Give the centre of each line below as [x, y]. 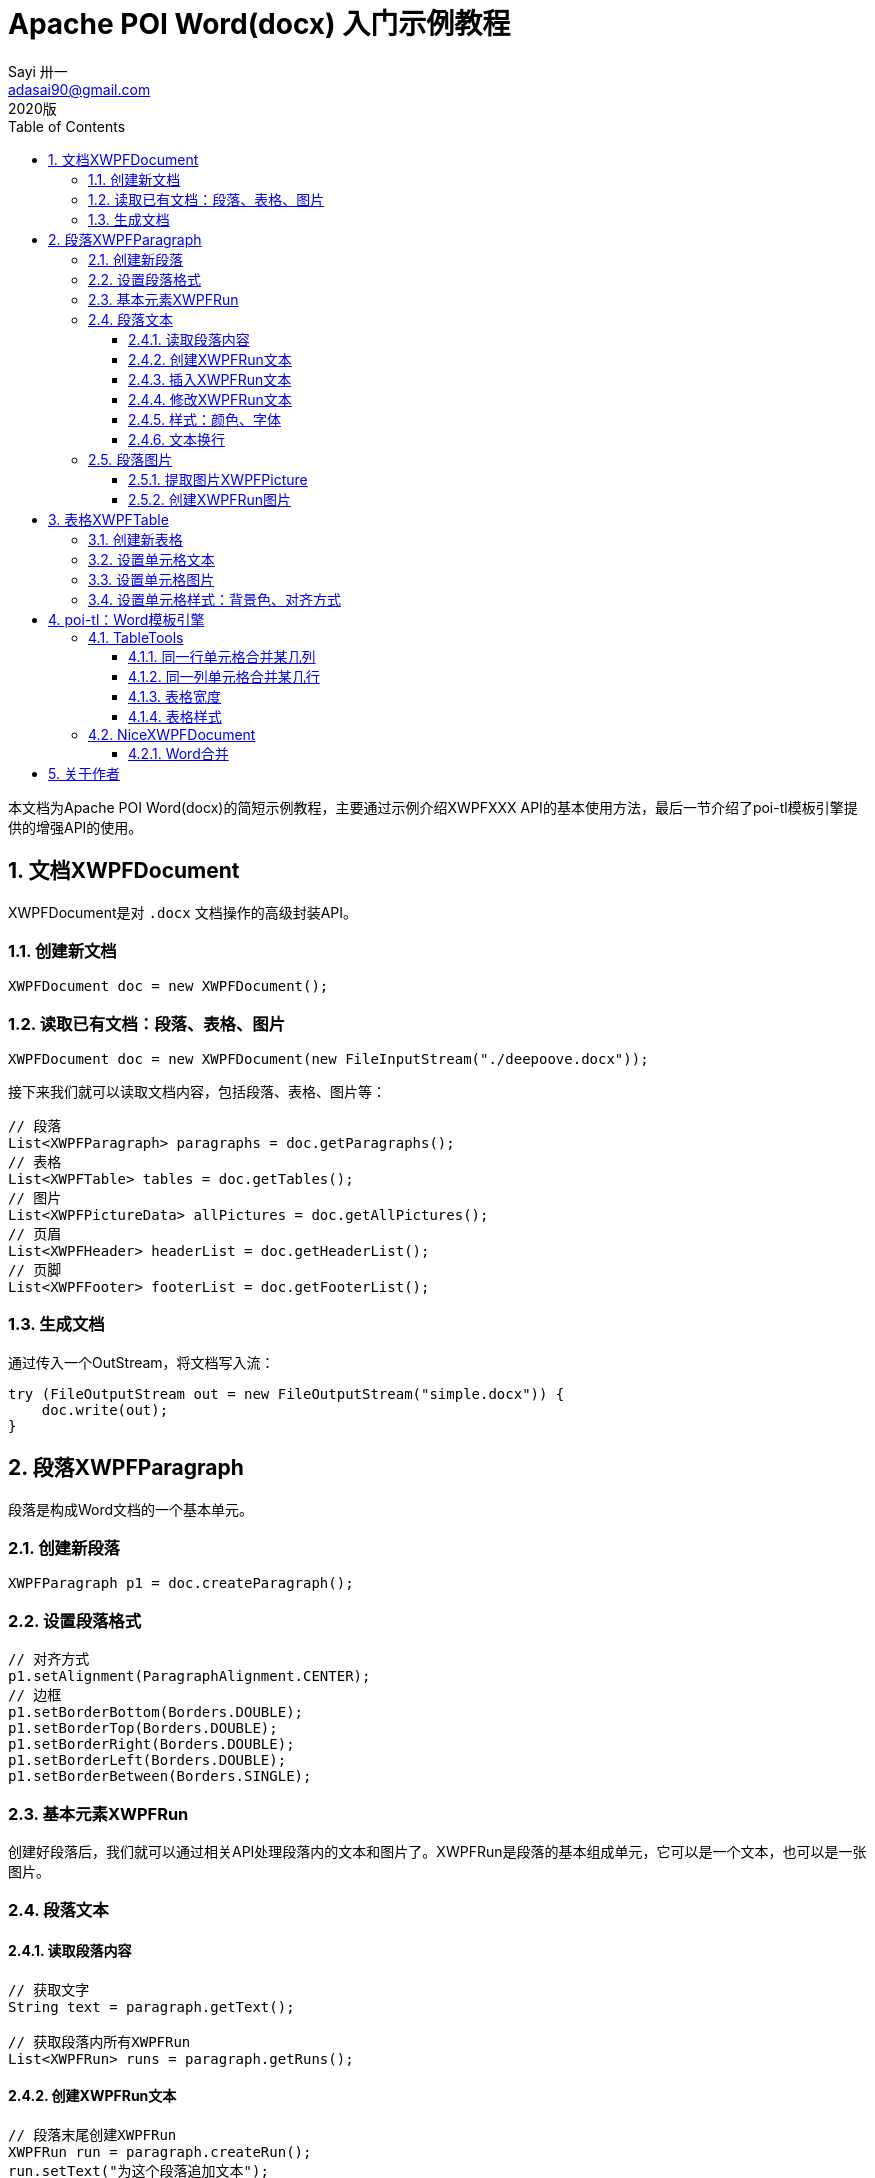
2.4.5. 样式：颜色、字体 [204, 419]
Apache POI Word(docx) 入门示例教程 [259, 24]
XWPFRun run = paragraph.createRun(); [160, 2151]
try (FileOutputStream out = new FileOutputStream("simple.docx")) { [286, 1393]
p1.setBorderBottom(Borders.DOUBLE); [156, 1712]
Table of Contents [67, 126]
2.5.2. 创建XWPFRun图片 [209, 499]
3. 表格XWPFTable [108, 519]
